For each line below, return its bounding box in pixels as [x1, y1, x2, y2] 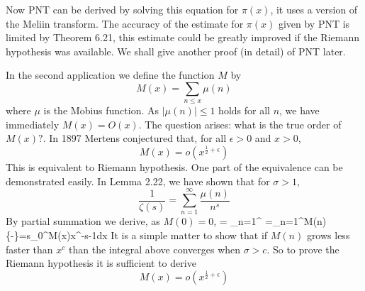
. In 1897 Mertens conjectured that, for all [43, 131, 227, 145]
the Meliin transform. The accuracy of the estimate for [6, 16, 244, 31]
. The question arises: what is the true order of [138, 116, 342, 131]
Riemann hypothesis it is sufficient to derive [6, 256, 196, 270]
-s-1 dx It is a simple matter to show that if [81, 227, 268, 242]
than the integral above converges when [69, 241, 241, 256]
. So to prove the [266, 241, 339, 256]
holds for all [218, 103, 270, 118]
